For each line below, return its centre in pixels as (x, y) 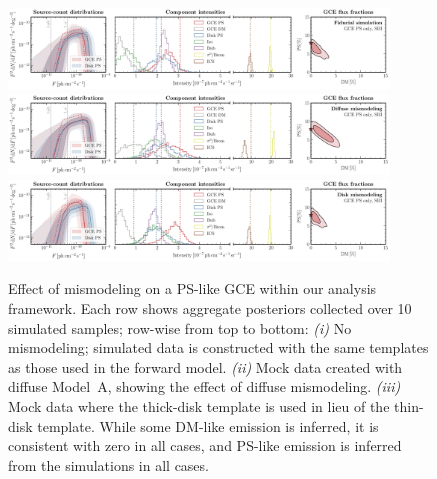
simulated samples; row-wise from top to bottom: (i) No (180, 327)
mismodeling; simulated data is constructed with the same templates (218, 347)
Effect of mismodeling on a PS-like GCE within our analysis (192, 288)
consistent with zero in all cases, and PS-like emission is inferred (205, 445)
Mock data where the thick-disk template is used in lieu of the (199, 406)
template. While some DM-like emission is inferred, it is (208, 425)
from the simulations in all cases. (108, 464)
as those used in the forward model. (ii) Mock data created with (205, 366)
